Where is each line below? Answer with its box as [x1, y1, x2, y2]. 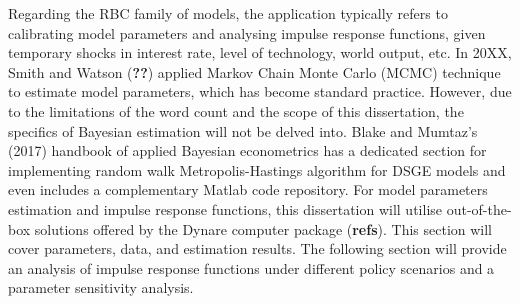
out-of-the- [446, 198, 512, 219]
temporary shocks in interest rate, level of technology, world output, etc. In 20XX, [8, 42, 512, 63]
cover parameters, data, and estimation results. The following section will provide [8, 238, 507, 259]
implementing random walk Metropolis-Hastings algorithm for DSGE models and [8, 159, 506, 180]
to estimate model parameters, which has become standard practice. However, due [8, 81, 512, 102]
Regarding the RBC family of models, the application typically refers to [8, 3, 448, 23]
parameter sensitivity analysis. [8, 277, 194, 298]
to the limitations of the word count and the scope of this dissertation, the [8, 100, 464, 121]
